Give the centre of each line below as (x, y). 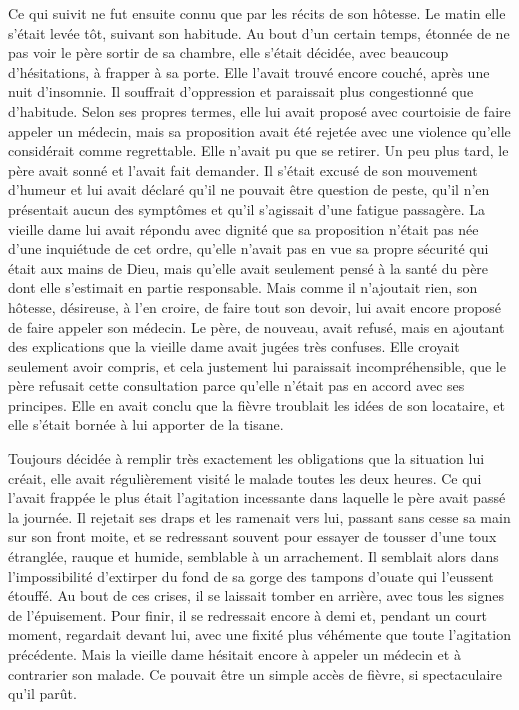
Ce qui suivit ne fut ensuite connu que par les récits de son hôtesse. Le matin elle (257, 13)
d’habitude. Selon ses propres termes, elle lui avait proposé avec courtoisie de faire (259, 110)
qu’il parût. (42, 693)
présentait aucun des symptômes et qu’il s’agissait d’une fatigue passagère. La (246, 208)
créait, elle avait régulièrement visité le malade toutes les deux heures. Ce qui (245, 477)
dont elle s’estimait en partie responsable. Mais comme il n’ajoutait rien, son (243, 287)
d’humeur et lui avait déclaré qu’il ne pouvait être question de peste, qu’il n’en (249, 189)
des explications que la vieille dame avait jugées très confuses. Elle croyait (234, 346)
